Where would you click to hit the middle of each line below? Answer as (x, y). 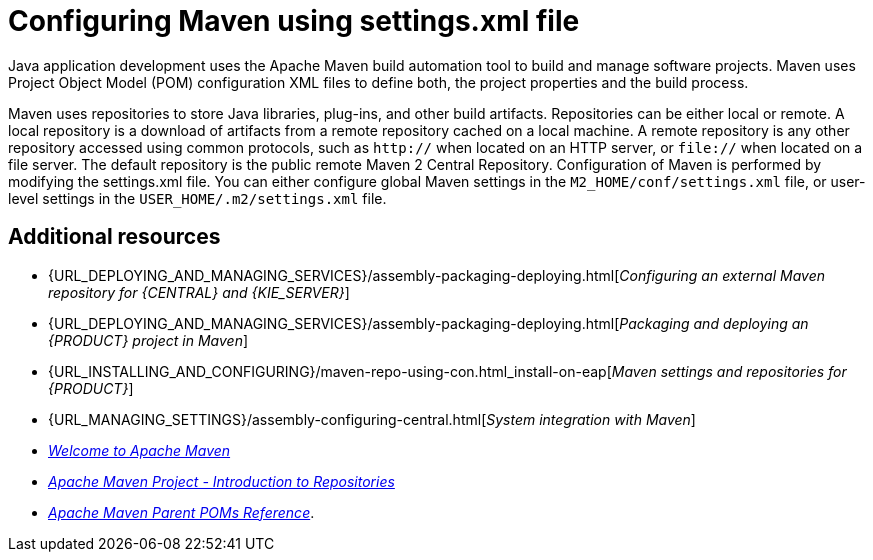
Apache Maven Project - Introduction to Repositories (221, 481)
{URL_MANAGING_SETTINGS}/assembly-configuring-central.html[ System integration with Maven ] (372, 419)
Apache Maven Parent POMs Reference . (181, 512)
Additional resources (114, 237)
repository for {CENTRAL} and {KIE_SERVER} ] (199, 292)
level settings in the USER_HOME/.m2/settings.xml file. (197, 198)
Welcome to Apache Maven (139, 450)
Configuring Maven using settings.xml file (294, 21)
